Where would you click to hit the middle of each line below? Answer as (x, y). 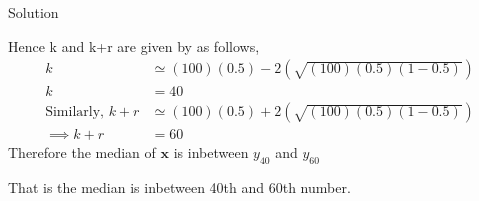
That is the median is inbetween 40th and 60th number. (179, 187)
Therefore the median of (82, 152)
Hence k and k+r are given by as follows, (134, 45)
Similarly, (74, 112)
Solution (33, 12)
